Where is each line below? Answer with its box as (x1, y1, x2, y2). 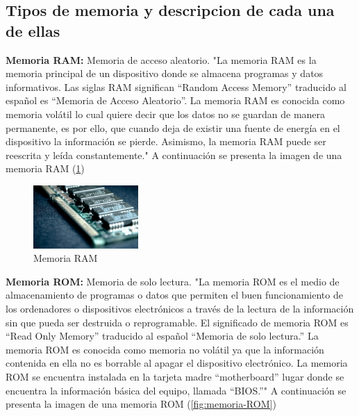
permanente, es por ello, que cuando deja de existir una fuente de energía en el (6, 120, 340, 135)
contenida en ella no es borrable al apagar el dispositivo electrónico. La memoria (6, 356, 348, 370)
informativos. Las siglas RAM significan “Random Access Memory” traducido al (6, 79, 347, 94)
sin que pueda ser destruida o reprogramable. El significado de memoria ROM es (6, 315, 349, 329)
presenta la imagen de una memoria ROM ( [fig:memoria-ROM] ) (6, 397, 276, 411)
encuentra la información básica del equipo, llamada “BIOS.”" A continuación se (6, 383, 347, 397)
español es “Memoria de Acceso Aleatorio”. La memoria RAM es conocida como (6, 93, 345, 108)
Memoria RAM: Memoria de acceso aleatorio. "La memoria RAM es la (6, 52, 317, 67)
